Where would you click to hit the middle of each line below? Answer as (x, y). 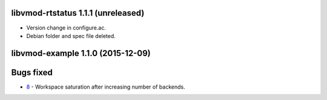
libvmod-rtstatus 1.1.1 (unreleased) (78, 13)
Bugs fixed (32, 72)
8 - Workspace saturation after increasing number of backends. (106, 87)
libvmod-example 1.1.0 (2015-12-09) (81, 53)
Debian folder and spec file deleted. (71, 36)
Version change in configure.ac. (66, 28)
